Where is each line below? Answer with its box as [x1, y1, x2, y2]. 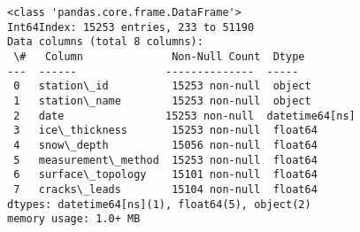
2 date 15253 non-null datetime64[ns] [13, 109, 356, 122]
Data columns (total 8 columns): [7, 35, 203, 49]
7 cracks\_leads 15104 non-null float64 [13, 182, 318, 196]
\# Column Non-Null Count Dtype [13, 50, 305, 63]
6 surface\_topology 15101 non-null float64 [13, 168, 318, 182]
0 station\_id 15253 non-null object [13, 80, 311, 93]
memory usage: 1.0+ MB [7, 213, 141, 226]
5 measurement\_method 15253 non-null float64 [13, 153, 318, 166]
